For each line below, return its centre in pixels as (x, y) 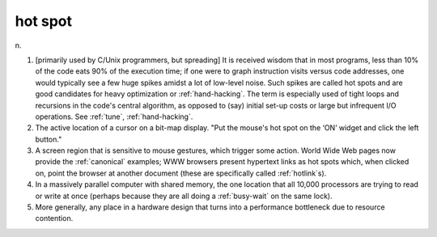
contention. (54, 218)
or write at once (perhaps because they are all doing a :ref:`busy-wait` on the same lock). (184, 196)
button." (49, 139)
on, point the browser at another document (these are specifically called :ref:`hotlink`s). (181, 173)
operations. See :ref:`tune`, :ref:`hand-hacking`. (114, 116)
